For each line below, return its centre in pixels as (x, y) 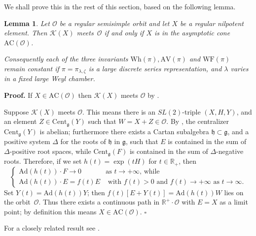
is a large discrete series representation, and (155, 68)
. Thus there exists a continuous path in (99, 202)
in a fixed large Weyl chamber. (50, 78)
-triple (191, 111)
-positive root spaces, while (50, 151)
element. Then (26, 33)
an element (20, 121)
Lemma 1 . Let (27, 23)
